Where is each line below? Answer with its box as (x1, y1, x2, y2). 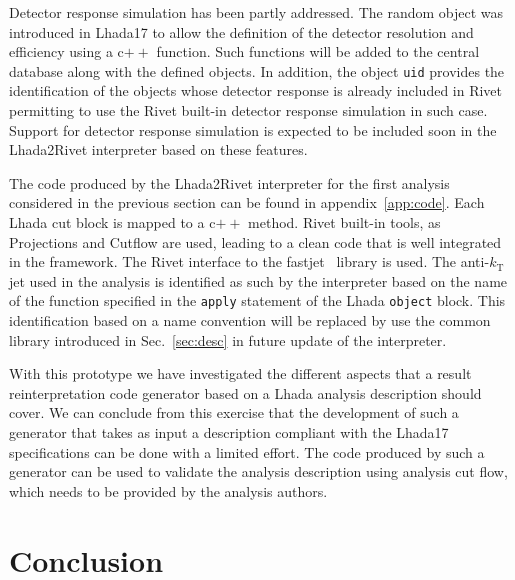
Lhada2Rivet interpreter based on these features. (9, 139, 308, 160)
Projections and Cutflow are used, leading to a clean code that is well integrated (9, 231, 502, 252)
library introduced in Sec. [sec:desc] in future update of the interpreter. (9, 329, 447, 350)
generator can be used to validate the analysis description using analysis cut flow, (9, 461, 508, 482)
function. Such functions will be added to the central (156, 41, 480, 62)
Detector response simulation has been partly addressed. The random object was (9, 2, 504, 22)
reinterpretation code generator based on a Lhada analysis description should (9, 382, 482, 403)
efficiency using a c (9, 41, 124, 62)
